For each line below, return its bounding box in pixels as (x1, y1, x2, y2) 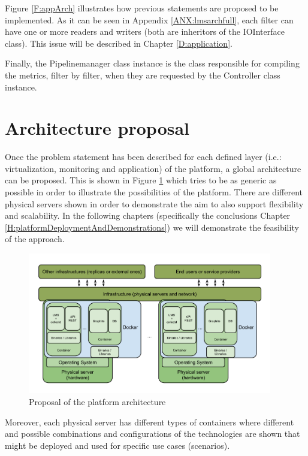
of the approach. (5, 232, 65, 245)
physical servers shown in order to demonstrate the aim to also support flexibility (5, 197, 304, 210)
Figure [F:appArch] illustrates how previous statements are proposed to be (5, 2, 279, 14)
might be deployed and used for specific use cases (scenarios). (5, 439, 230, 451)
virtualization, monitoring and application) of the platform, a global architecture (5, 162, 301, 174)
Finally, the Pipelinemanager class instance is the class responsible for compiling (5, 57, 300, 70)
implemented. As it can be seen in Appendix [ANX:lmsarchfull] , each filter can (5, 13, 294, 26)
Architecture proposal (5, 116, 190, 140)
